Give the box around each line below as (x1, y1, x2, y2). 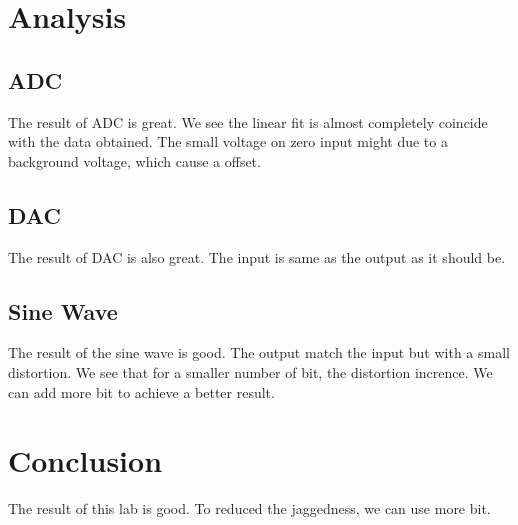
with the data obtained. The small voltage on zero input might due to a (8, 131, 448, 152)
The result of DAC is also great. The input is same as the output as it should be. (8, 246, 506, 267)
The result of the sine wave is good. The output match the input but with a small (8, 342, 510, 363)
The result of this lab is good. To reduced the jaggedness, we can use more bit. (8, 498, 491, 519)
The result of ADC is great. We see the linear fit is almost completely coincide (8, 111, 488, 132)
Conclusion (8, 440, 163, 481)
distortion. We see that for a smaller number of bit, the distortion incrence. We (8, 361, 493, 382)
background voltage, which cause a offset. (8, 150, 261, 171)
